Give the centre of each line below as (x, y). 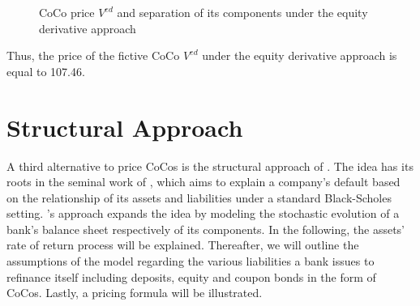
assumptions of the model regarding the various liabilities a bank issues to (191, 261)
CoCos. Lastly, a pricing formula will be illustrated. (135, 293)
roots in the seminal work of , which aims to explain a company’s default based (204, 182)
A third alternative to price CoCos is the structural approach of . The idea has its (210, 166)
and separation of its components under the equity (242, 12)
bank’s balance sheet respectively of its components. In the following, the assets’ (206, 229)
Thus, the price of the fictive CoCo (93, 55)
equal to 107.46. (46, 71)
